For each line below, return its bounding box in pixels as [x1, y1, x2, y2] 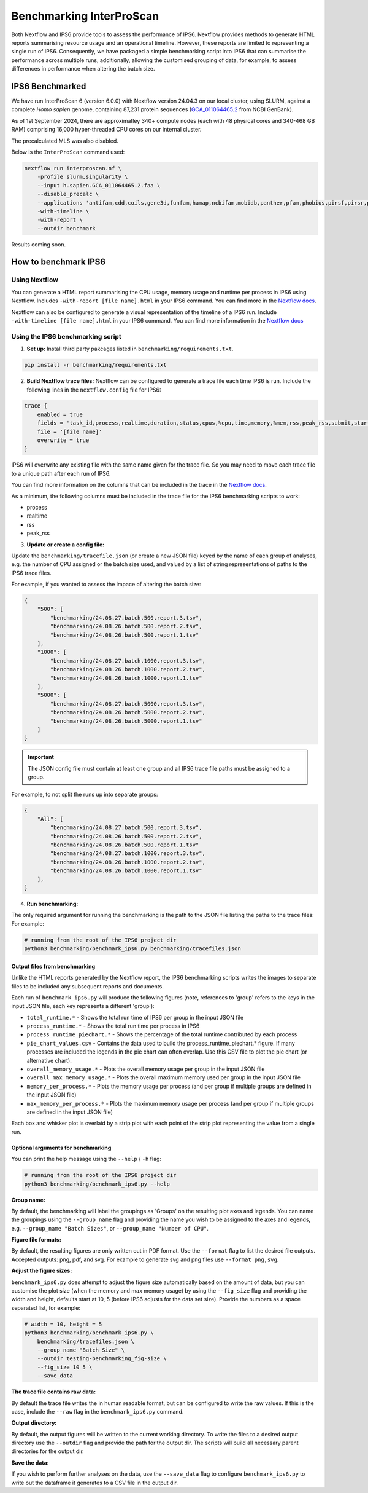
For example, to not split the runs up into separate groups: [11, 790, 158, 798]
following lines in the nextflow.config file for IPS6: [26, 386, 162, 393]
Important [28, 754, 55, 761]
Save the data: [11, 1459, 49, 1466]
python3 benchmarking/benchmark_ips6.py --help [24, 1180, 170, 1188]
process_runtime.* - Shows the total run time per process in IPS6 [26, 1022, 200, 1030]
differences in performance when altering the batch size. [11, 65, 155, 73]
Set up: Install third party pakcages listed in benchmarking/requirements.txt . [26, 345, 234, 353]
